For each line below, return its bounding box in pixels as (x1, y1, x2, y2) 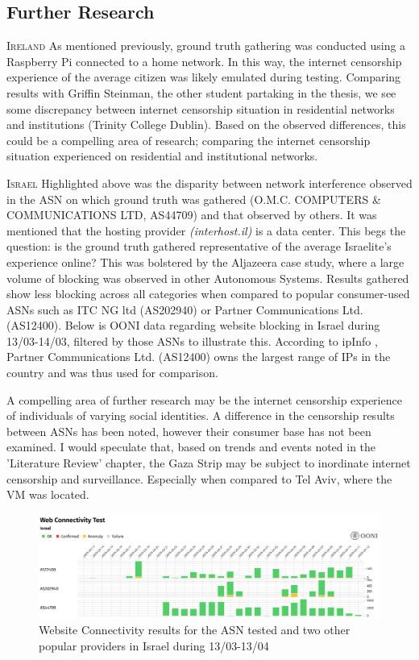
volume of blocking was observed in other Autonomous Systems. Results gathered (6, 269, 409, 286)
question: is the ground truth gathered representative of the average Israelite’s (6, 238, 392, 255)
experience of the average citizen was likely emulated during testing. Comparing (6, 68, 401, 85)
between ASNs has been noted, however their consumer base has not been (6, 422, 371, 439)
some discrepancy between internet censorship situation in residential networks (6, 100, 395, 117)
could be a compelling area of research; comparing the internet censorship (6, 131, 371, 148)
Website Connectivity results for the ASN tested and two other (39, 621, 351, 638)
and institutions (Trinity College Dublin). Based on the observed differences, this (6, 116, 406, 133)
